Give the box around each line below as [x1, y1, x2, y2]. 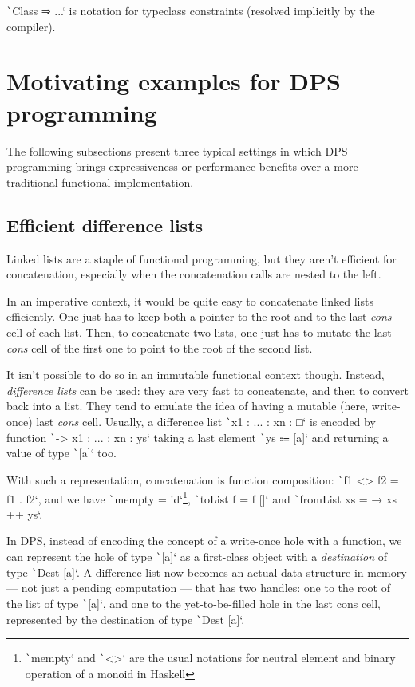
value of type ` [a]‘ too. [6, 444, 117, 461]
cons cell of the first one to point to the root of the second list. [6, 339, 313, 356]
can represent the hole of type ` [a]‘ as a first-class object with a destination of [6, 548, 388, 565]
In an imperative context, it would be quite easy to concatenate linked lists [6, 292, 373, 309]
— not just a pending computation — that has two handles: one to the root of [6, 579, 390, 596]
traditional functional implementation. [6, 173, 194, 190]
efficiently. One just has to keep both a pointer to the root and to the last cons [6, 308, 392, 325]
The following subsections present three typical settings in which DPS [6, 142, 348, 159]
